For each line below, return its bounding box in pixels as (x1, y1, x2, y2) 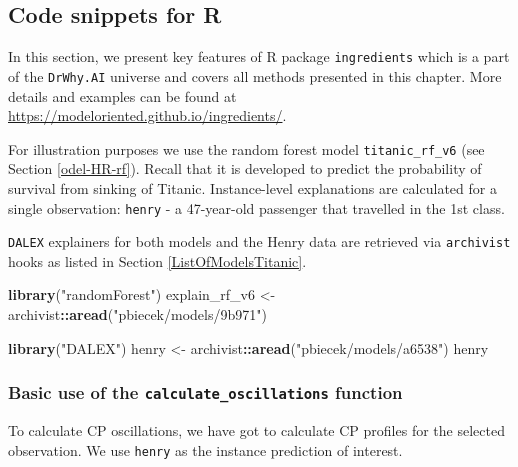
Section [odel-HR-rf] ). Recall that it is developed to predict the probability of (8, 158, 482, 179)
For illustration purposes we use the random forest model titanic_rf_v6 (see (8, 138, 485, 159)
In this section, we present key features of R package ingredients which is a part (8, 46, 510, 67)
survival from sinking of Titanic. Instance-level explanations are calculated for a (8, 177, 497, 198)
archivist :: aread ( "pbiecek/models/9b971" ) (8, 304, 267, 325)
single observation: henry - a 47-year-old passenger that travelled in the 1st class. (8, 197, 505, 218)
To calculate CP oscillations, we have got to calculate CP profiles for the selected (8, 420, 505, 441)
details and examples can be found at (8, 85, 237, 106)
